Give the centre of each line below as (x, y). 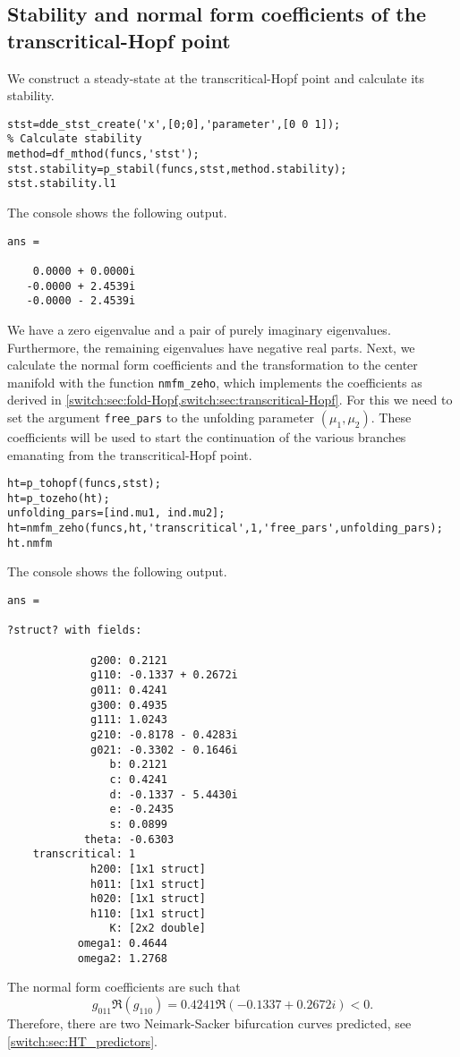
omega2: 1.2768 (122, 958)
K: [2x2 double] (158, 929)
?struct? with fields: (75, 631)
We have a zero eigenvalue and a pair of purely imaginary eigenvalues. (199, 329)
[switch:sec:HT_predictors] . (82, 1040)
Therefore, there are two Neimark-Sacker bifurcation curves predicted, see (209, 1023)
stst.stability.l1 (62, 184)
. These (391, 417)
